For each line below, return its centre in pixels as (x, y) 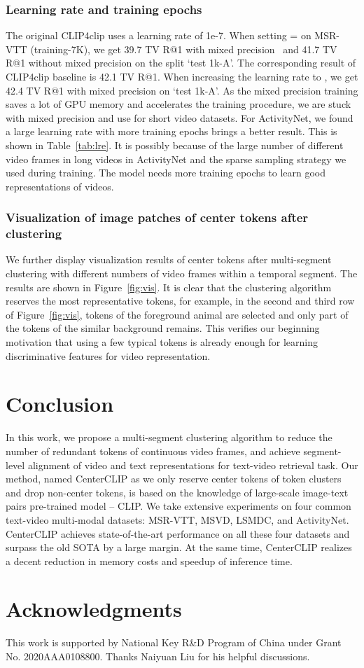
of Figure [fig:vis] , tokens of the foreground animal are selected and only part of (177, 314)
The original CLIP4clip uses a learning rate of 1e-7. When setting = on (159, 35)
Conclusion (60, 404)
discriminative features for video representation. (108, 355)
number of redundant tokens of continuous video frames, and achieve (153, 451)
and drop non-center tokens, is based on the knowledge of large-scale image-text (177, 492)
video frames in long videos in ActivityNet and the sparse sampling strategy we (176, 159)
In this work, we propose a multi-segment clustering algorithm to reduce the (169, 437)
